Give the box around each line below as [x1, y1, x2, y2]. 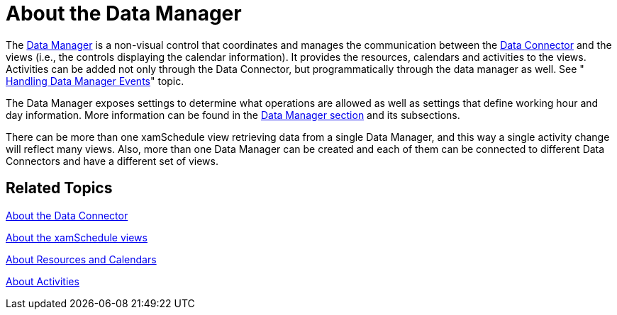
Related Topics [6, 179, 113, 197]
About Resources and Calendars [6, 253, 157, 265]
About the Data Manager [6, 1, 242, 25]
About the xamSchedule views [6, 231, 148, 244]
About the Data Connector [6, 209, 128, 222]
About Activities [6, 275, 79, 287]
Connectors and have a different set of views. [6, 154, 218, 167]
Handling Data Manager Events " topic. [6, 74, 184, 87]
